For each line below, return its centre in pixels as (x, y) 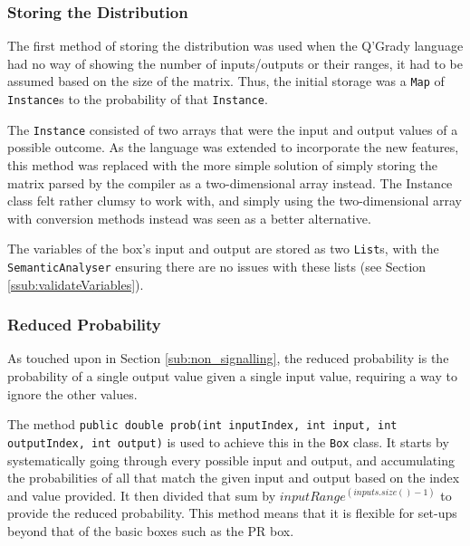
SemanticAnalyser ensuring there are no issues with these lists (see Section (217, 266)
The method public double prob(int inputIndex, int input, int (202, 424)
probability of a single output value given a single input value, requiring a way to (232, 376)
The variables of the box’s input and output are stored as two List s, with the (223, 249)
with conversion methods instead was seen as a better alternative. (189, 218)
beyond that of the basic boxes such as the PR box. (151, 530)
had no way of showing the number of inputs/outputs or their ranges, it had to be (235, 63)
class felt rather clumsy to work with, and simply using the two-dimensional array (235, 201)
